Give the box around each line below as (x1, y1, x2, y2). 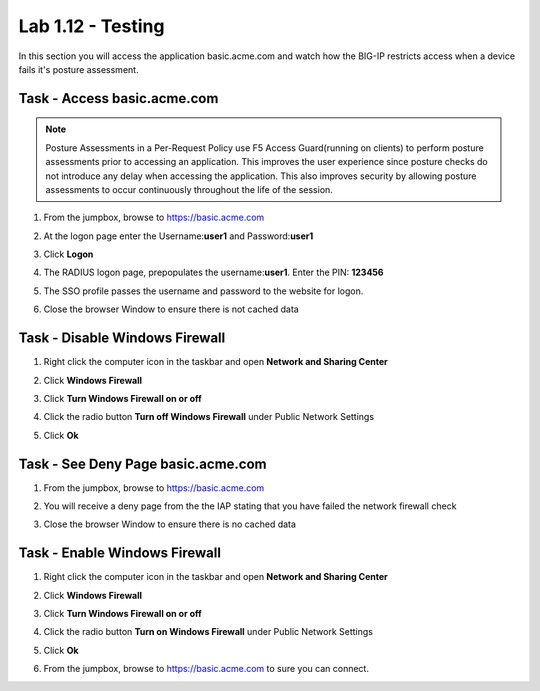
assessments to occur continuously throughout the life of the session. (45, 183, 334, 195)
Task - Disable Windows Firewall (18, 330, 226, 347)
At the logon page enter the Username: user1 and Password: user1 (43, 230, 314, 242)
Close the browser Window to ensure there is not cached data (43, 303, 299, 315)
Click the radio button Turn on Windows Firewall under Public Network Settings (43, 626, 374, 638)
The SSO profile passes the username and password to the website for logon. (43, 285, 364, 297)
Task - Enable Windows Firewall (18, 545, 222, 562)
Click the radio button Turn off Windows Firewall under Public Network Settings (43, 411, 375, 423)
